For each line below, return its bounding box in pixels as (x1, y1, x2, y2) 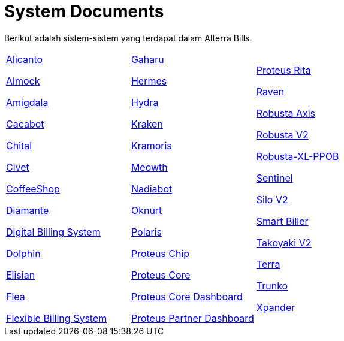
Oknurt (131, 204, 162, 216)
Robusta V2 (256, 128, 309, 141)
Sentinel (256, 171, 293, 184)
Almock (6, 74, 40, 87)
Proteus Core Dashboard (131, 290, 243, 303)
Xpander (256, 301, 295, 313)
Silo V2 (256, 193, 288, 206)
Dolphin (6, 247, 41, 259)
